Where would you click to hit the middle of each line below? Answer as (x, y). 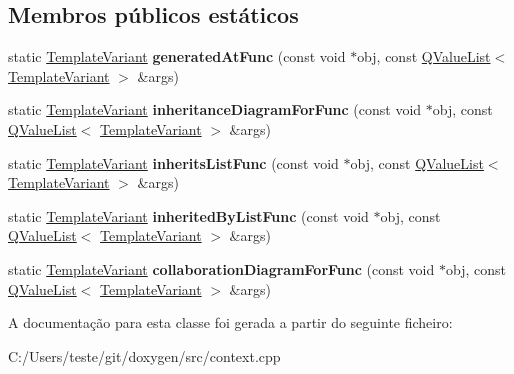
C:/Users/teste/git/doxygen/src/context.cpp (144, 355)
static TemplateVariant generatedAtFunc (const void (177, 56)
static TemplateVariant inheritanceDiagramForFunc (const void (215, 109)
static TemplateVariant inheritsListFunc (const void (173, 162)
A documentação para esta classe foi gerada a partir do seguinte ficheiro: (230, 322)
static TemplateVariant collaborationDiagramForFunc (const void (221, 268)
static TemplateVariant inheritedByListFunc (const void (188, 215)
